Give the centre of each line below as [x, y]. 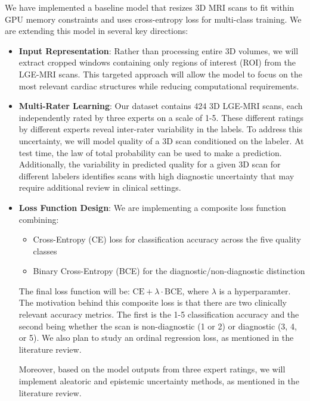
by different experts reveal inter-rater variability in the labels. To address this [160, 129]
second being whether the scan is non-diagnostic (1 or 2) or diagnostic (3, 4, [158, 326]
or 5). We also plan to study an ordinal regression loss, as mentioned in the [156, 338]
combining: [39, 219]
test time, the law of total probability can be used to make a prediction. [150, 152]
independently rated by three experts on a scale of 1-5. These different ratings [161, 117]
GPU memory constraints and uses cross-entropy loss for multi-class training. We [153, 19]
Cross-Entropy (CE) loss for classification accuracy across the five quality [167, 239]
